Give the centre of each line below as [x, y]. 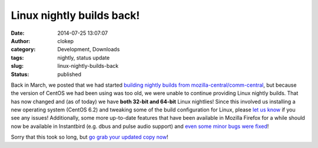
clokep [65, 41]
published [69, 74]
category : [23, 50]
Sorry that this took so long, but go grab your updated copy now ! [90, 137]
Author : [21, 41]
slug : [17, 66]
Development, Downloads [89, 50]
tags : [17, 57]
